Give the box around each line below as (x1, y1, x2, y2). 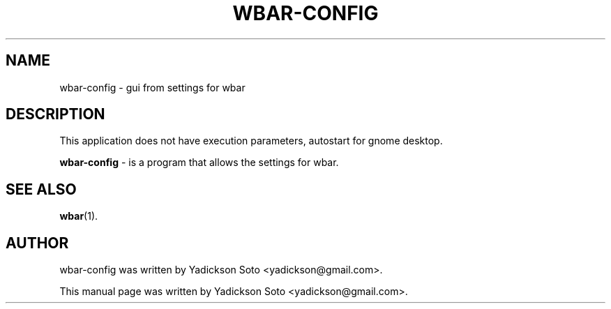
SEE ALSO (6, 180, 77, 198)
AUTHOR (6, 234, 69, 252)
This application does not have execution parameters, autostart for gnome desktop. (59, 135, 443, 147)
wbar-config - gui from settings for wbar (59, 81, 246, 93)
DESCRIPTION (6, 105, 105, 123)
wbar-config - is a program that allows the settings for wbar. (59, 156, 339, 169)
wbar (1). (59, 210, 98, 223)
